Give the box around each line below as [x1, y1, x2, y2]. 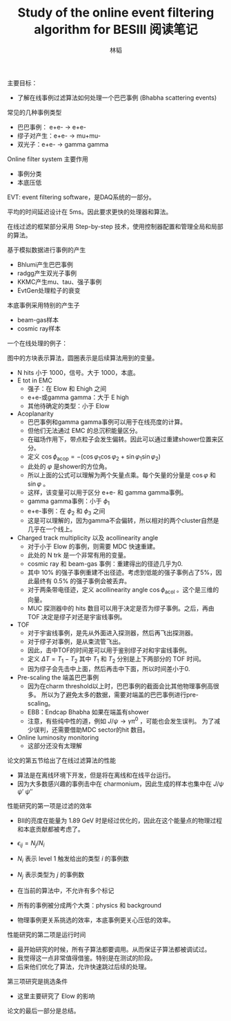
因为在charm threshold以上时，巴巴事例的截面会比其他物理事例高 [27, 681, 214, 690]
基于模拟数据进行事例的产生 [7, 246, 86, 254]
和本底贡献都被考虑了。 [17, 825, 84, 833]
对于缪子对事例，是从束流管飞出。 [27, 638, 125, 646]
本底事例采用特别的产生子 [7, 301, 80, 309]
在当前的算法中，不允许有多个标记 [17, 886, 114, 894]
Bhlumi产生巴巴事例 [17, 260, 74, 268]
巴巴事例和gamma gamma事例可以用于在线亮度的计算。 [27, 417, 187, 426]
